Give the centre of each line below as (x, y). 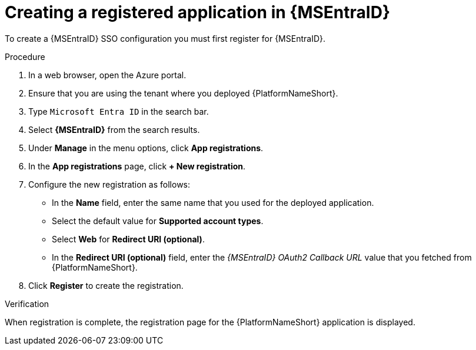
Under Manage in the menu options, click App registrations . (146, 148)
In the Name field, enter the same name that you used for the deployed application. (213, 202)
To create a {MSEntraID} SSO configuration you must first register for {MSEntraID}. (165, 38)
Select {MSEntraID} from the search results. (114, 129)
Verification (27, 304)
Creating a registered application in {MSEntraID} (198, 12)
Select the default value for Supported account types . (158, 221)
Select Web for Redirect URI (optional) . (128, 239)
